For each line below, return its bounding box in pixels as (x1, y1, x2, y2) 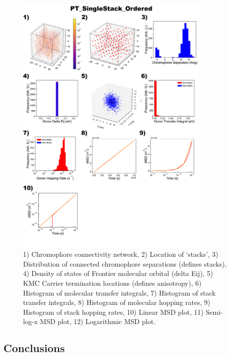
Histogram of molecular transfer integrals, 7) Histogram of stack (23, 287, 216, 298)
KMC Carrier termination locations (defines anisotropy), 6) (23, 277, 202, 288)
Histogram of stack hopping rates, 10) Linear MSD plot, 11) (23, 306, 204, 317)
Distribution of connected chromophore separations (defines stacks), (23, 258, 227, 269)
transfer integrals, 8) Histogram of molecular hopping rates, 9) (23, 297, 210, 307)
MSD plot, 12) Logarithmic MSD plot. (40, 316, 156, 327)
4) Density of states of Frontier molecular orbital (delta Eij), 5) (23, 268, 213, 278)
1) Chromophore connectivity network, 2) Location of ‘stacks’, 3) (23, 249, 218, 259)
